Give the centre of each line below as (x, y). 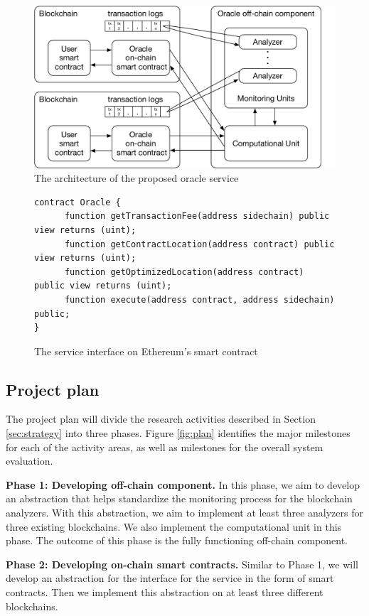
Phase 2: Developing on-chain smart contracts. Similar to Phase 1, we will (182, 564)
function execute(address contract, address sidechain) (199, 299)
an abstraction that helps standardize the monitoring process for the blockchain (179, 498)
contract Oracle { (77, 202)
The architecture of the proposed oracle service (137, 178)
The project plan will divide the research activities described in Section (161, 419)
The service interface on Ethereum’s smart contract (146, 351)
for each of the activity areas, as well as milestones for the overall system (165, 447)
